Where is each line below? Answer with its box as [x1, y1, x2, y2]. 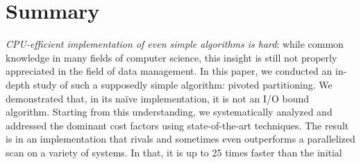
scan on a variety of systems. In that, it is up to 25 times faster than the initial [6, 145, 342, 159]
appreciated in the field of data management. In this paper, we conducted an [6, 64, 333, 78]
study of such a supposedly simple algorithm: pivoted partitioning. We [33, 77, 333, 91]
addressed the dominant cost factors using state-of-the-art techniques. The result [6, 118, 349, 132]
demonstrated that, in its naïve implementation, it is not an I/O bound [6, 91, 310, 105]
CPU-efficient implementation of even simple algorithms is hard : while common [6, 37, 344, 51]
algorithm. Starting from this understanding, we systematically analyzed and [6, 104, 333, 119]
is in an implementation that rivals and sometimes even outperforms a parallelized [6, 131, 355, 146]
